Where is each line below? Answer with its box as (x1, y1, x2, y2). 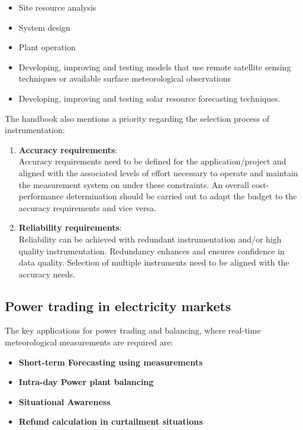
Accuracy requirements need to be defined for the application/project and (18, 155, 286, 167)
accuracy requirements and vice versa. (18, 201, 156, 214)
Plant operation (18, 41, 76, 53)
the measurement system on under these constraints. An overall (18, 178, 249, 190)
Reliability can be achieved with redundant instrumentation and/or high (18, 232, 282, 245)
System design (18, 21, 70, 33)
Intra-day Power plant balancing (18, 376, 154, 388)
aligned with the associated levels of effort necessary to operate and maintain (18, 166, 298, 179)
